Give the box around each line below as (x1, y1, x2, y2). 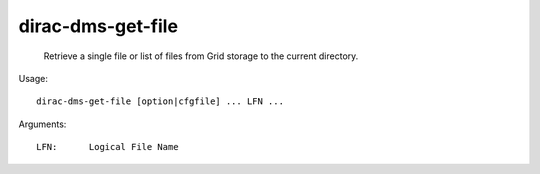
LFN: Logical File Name (36, 141, 179, 153)
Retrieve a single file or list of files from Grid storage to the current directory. (43, 50, 359, 62)
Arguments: (18, 118, 67, 130)
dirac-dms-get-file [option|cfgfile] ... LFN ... (36, 96, 285, 107)
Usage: (18, 72, 49, 84)
